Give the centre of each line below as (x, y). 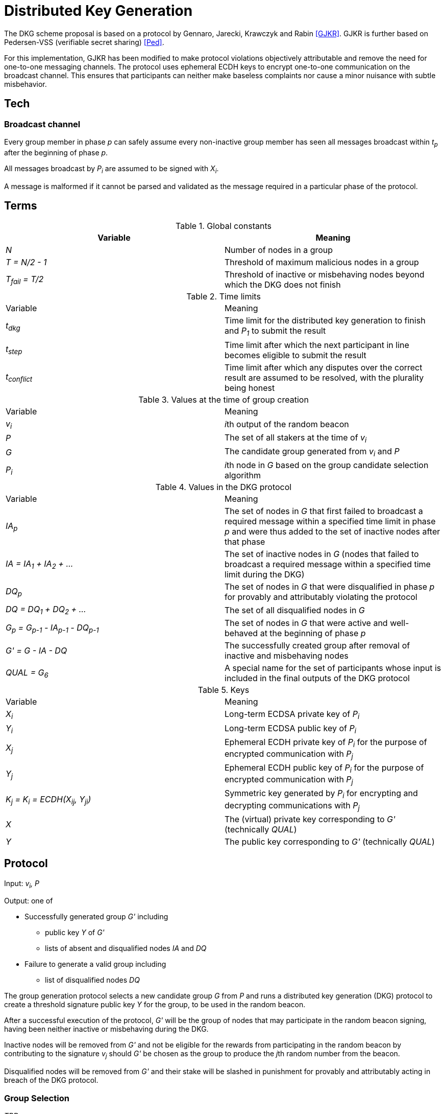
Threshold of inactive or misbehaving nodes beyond (325, 275)
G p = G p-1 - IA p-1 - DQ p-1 (52, 628)
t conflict (19, 378)
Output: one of (29, 901)
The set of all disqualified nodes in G (295, 610)
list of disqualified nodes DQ (92, 980)
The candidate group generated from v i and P (312, 452)
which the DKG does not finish (283, 285)
